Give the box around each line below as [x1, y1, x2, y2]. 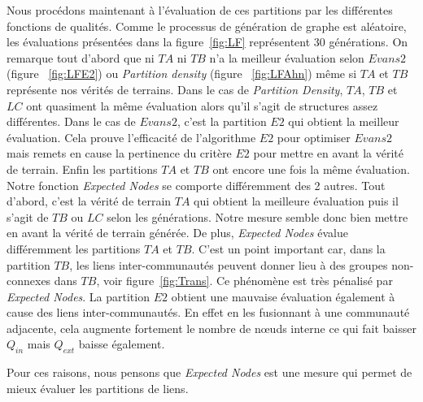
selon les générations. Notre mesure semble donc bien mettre [107, 208, 408, 225]
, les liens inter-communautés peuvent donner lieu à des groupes [69, 256, 388, 273]
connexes [7, 272, 51, 289]
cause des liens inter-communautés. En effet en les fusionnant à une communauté [7, 304, 410, 321]
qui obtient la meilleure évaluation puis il [194, 192, 399, 210]
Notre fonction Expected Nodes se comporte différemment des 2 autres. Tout [7, 176, 386, 193]
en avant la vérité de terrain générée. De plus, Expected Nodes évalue [7, 224, 348, 241]
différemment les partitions [7, 240, 141, 257]
